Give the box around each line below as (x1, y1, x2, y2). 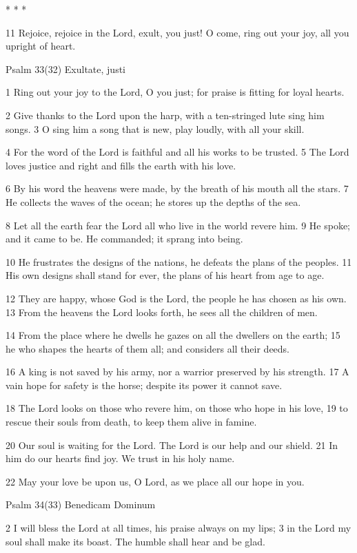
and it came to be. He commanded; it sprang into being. (6, 231, 243, 246)
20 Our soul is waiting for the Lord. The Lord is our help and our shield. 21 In (6, 437, 338, 452)
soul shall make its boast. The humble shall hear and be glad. (6, 534, 265, 548)
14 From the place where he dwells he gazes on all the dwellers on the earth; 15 (6, 328, 340, 342)
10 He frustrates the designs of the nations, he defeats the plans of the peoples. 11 (6, 254, 352, 269)
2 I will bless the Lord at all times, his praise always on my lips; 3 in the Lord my (6, 521, 351, 535)
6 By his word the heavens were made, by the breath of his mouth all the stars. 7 (6, 181, 349, 196)
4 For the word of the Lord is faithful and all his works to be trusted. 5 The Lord (6, 145, 349, 159)
